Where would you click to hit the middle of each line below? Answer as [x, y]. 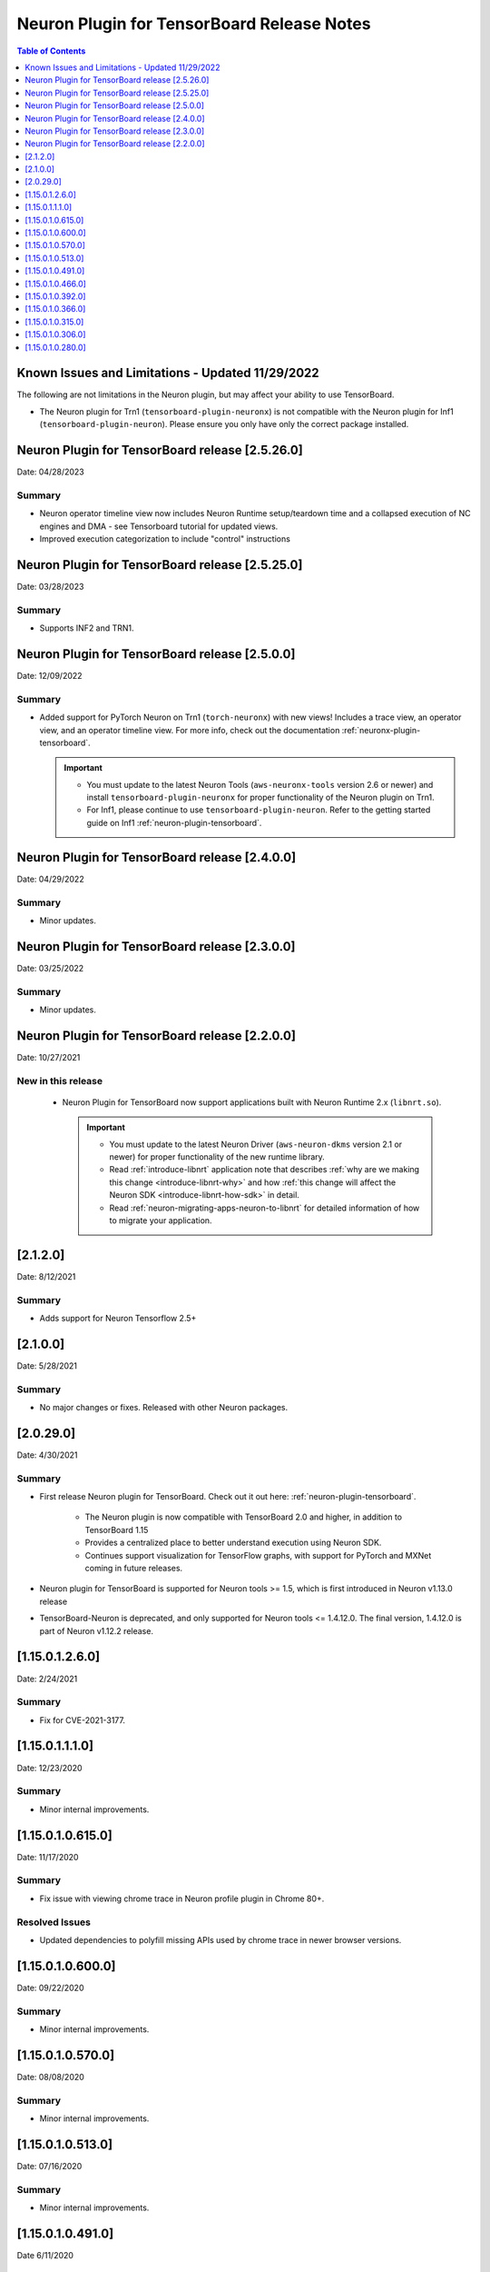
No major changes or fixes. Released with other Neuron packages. [164, 1408]
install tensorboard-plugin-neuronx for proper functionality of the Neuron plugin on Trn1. [260, 797]
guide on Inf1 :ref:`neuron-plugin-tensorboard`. [174, 822]
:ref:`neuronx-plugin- [381, 730]
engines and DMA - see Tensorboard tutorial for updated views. [159, 526]
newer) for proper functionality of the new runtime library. [217, 1157]
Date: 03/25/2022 [50, 968]
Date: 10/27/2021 [49, 1057]
